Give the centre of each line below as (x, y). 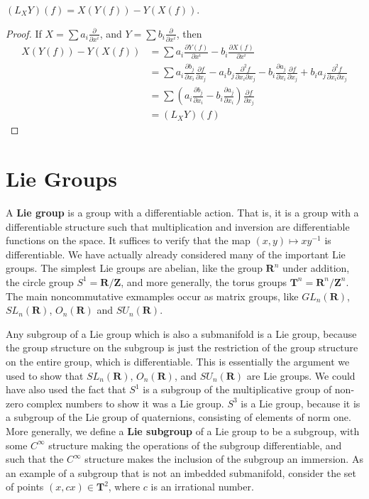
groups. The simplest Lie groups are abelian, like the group (134, 268)
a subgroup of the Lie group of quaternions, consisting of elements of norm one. (178, 417)
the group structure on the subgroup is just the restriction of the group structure (182, 347)
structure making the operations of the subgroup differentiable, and (195, 445)
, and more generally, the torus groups (204, 281)
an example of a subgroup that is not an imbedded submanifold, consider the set (181, 472)
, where (124, 487)
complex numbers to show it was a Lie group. (125, 403)
